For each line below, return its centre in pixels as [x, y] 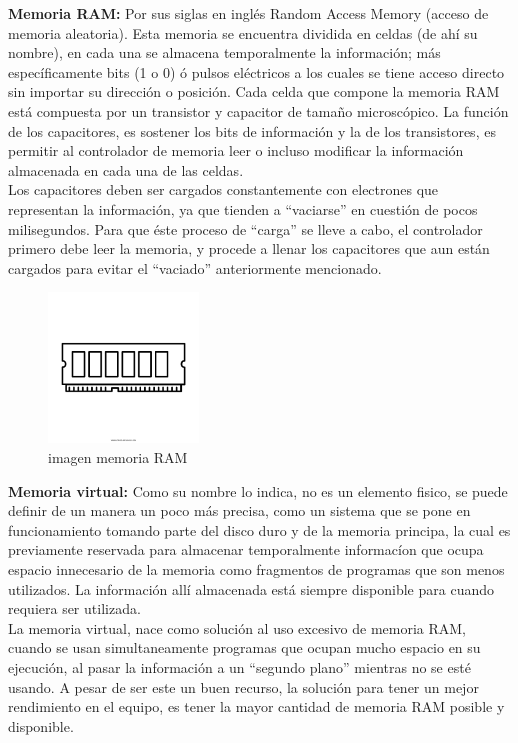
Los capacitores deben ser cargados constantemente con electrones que [223, 189]
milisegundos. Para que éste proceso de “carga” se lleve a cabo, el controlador [245, 228]
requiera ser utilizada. [74, 608]
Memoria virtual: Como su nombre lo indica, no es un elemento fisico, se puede [258, 490]
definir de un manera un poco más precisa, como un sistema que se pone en [239, 510]
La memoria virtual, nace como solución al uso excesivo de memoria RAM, [237, 627]
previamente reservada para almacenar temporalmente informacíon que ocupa [246, 549]
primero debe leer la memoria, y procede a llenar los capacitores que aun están [249, 248]
